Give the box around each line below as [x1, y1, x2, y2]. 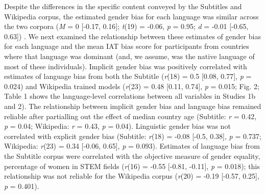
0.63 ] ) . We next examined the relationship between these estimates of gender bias [4, 31, 261, 41]
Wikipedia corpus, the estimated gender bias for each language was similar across [4, 11, 259, 21]
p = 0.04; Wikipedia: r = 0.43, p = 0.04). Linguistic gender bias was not [4, 121, 231, 131]
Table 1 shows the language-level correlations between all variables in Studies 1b [4, 91, 256, 101]
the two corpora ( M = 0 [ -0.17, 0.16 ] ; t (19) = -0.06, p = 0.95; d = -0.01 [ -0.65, [4, 21, 249, 32]
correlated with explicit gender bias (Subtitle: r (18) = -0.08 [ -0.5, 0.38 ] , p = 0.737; [4, 130, 261, 141]
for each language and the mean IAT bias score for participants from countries [4, 41, 250, 51]
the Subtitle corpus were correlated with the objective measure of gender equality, [4, 150, 260, 161]
